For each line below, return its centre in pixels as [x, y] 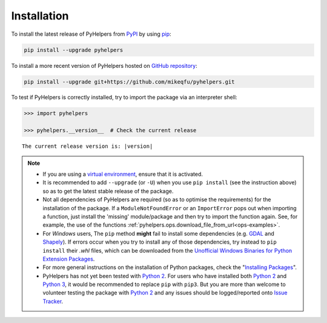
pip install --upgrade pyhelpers [74, 50]
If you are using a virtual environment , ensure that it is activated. [123, 174]
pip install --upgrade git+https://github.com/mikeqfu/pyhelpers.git [129, 82]
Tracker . [53, 301]
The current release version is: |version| [88, 146]
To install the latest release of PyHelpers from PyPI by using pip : [91, 34]
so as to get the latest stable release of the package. [108, 191]
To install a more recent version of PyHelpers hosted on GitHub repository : [104, 65]
